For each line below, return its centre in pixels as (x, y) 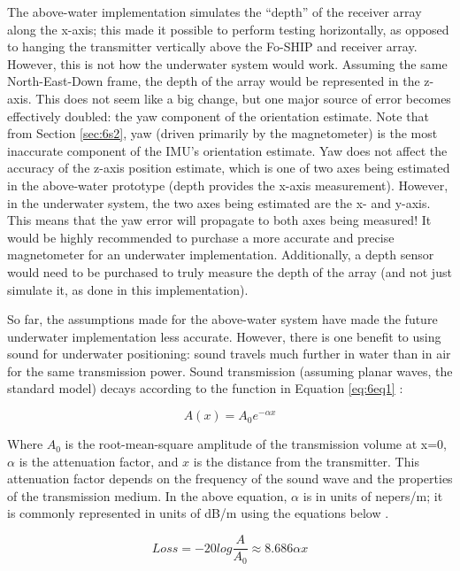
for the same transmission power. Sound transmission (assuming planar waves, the (230, 370)
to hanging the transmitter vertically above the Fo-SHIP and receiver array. (212, 46)
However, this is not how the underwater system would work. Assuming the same (227, 63)
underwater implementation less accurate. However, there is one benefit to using (224, 336)
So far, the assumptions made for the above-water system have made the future (222, 319)
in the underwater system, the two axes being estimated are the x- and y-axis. (219, 202)
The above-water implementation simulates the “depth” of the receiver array (215, 12)
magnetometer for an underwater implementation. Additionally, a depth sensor (221, 255)
